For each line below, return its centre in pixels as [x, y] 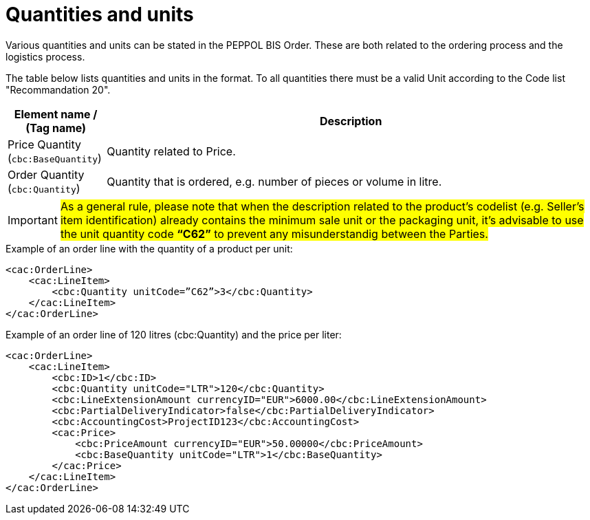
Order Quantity [46, 174]
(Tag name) [56, 128]
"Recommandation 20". [58, 89]
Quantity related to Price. [171, 151]
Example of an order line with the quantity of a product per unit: [149, 248]
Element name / [56, 114]
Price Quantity [45, 144]
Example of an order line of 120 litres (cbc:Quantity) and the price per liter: [174, 334]
